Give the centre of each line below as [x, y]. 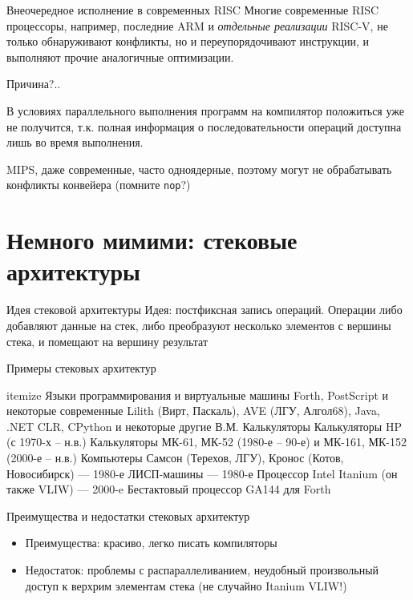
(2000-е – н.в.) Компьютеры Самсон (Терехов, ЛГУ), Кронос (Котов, [175, 458]
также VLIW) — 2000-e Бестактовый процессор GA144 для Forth [169, 489]
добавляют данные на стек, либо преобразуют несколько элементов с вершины [199, 325]
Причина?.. [34, 84]
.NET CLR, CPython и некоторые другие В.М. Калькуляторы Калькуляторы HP [204, 426]
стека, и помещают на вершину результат [107, 341]
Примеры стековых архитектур [81, 368]
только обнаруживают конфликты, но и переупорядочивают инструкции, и [188, 41]
